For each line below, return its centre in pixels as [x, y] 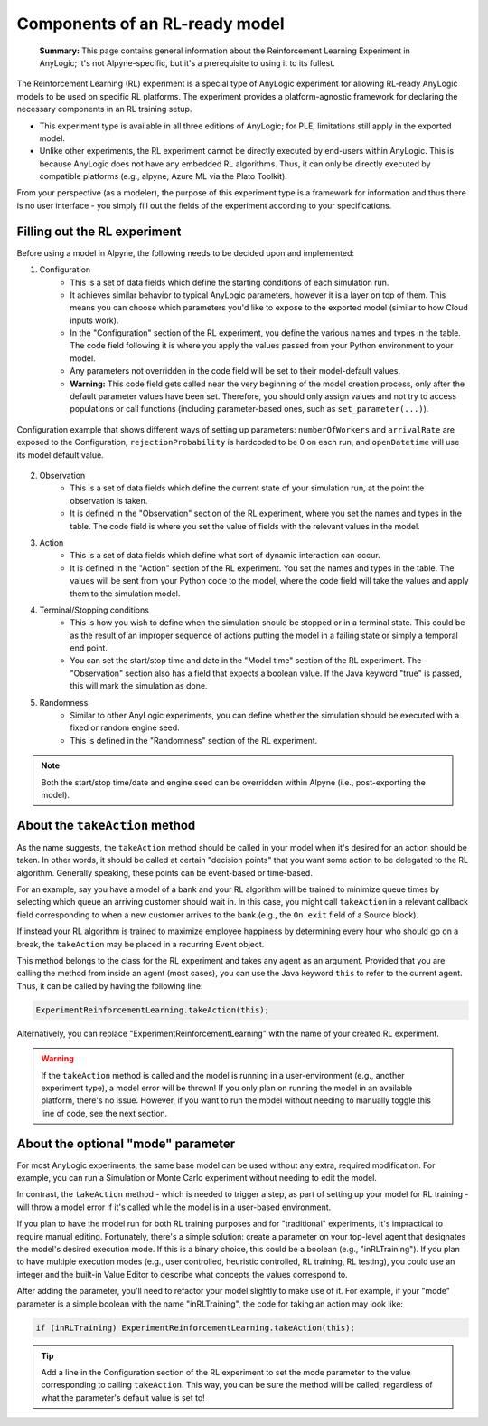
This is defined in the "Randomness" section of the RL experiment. [194, 740]
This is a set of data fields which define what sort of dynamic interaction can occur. [225, 556]
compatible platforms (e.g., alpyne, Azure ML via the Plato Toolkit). [164, 176]
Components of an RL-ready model [150, 24]
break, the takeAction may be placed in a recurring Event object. [141, 944]
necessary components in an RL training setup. [104, 109]
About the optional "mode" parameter [126, 1143]
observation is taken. [109, 500]
